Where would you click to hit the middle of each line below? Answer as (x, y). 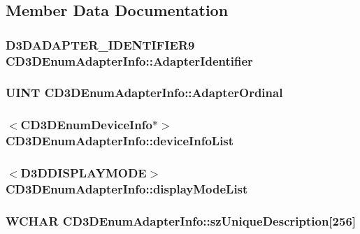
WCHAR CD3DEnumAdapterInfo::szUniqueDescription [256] (181, 220)
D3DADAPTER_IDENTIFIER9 (100, 44)
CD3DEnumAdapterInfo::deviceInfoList (120, 141)
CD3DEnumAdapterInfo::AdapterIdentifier (129, 60)
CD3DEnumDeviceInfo (86, 125)
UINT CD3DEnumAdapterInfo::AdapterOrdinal (144, 93)
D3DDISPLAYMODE (84, 173)
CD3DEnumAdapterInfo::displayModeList (127, 189)
